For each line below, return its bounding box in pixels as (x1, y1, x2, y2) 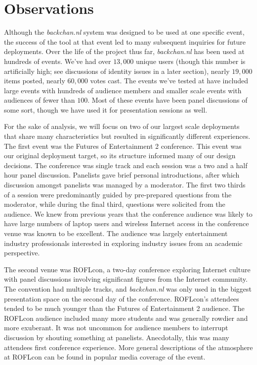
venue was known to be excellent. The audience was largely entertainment (4, 228, 228, 238)
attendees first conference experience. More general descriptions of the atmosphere (4, 342, 253, 352)
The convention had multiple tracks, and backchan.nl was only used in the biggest (4, 283, 252, 294)
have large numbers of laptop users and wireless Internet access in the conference (4, 218, 249, 229)
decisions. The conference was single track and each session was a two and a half (4, 160, 248, 170)
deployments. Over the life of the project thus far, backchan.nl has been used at (4, 46, 245, 57)
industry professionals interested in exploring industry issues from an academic (4, 238, 243, 248)
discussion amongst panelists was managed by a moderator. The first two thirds (4, 180, 246, 190)
